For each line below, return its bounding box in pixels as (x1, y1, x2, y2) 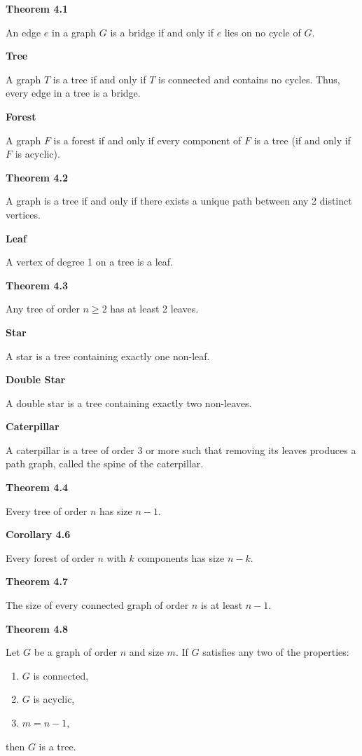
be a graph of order (34, 645, 118, 659)
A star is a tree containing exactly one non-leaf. (6, 348, 210, 363)
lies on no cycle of (224, 25, 301, 39)
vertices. (6, 207, 41, 221)
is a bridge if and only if (110, 25, 214, 39)
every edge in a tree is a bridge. (6, 85, 141, 100)
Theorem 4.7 (6, 574, 68, 589)
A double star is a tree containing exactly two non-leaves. (6, 395, 252, 410)
